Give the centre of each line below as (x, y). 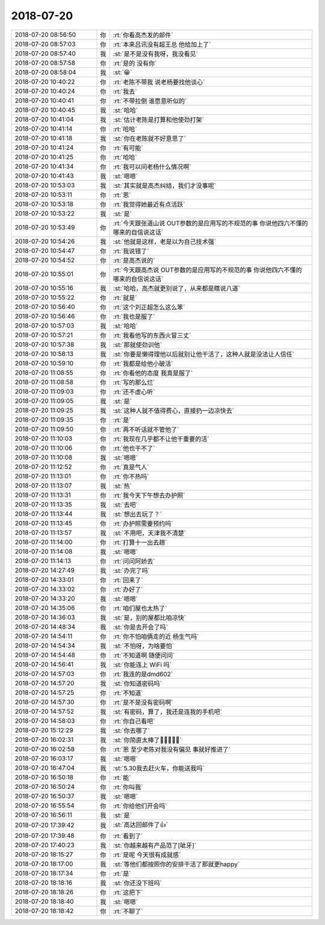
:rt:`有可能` (128, 148)
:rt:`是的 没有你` (135, 63)
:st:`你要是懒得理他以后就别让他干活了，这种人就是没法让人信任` (204, 354)
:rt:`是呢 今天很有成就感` (147, 855)
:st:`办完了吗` (132, 570)
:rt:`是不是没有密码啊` (143, 702)
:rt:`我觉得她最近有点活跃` (149, 204)
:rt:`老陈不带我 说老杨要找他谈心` (159, 82)
